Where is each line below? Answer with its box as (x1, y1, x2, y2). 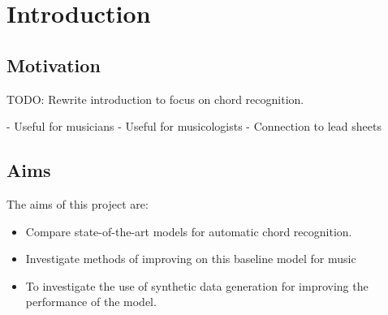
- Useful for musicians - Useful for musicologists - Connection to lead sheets (6, 118, 382, 135)
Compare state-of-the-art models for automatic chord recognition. (25, 222, 352, 239)
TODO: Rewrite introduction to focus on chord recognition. (6, 90, 304, 107)
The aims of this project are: (6, 195, 149, 212)
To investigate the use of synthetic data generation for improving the (25, 277, 369, 294)
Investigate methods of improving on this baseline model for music (25, 250, 356, 267)
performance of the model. (25, 293, 157, 310)
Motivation (6, 52, 101, 77)
